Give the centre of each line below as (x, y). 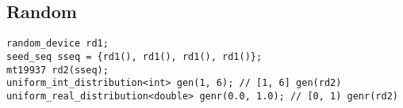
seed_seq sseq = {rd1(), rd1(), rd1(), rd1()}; (134, 56)
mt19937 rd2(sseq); (58, 70)
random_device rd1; (58, 44)
